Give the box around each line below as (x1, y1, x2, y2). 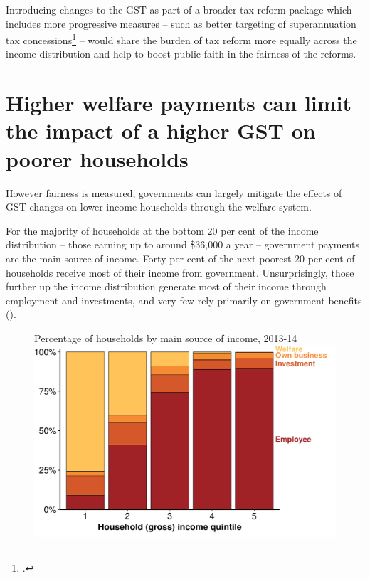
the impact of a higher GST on (6, 116, 316, 145)
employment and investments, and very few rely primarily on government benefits (6, 292, 362, 307)
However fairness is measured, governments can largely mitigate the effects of (6, 185, 342, 200)
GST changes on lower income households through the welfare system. (6, 199, 312, 214)
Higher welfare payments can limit (6, 88, 352, 117)
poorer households (6, 144, 189, 173)
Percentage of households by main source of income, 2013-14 (34, 330, 297, 345)
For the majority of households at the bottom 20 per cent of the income (6, 223, 319, 238)
